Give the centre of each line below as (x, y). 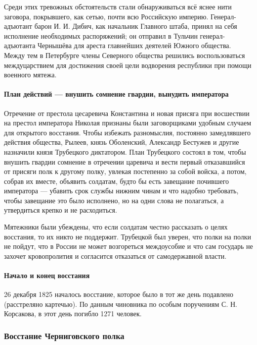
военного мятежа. (30, 75)
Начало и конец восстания (47, 275)
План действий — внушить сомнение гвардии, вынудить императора (116, 94)
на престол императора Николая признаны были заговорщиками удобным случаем (128, 123)
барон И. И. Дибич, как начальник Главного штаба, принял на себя (136, 26)
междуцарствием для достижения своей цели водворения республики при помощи (128, 65)
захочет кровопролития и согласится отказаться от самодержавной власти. (115, 256)
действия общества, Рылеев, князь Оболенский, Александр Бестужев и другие (122, 142)
